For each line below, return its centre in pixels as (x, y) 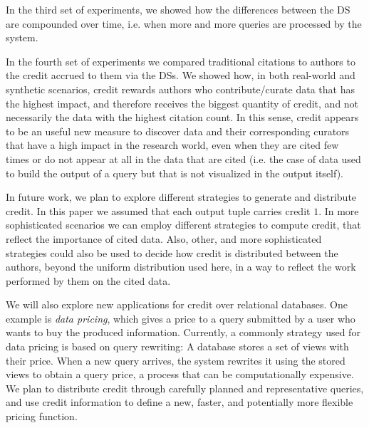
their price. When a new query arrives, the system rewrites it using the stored (176, 360)
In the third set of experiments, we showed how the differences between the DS (178, 9)
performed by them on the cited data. (88, 280)
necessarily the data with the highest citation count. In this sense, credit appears (182, 117)
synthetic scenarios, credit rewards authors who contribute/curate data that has (180, 89)
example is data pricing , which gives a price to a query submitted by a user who (181, 318)
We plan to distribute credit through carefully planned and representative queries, (185, 388)
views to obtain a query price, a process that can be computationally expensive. (180, 374)
